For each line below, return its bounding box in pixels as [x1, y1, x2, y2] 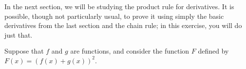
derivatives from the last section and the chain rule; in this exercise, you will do [4, 20, 242, 30]
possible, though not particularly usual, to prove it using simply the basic [4, 11, 224, 21]
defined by [198, 46, 229, 56]
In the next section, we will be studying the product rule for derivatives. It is [4, 1, 234, 11]
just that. [4, 29, 33, 40]
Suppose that [4, 46, 44, 56]
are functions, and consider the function [70, 46, 189, 56]
